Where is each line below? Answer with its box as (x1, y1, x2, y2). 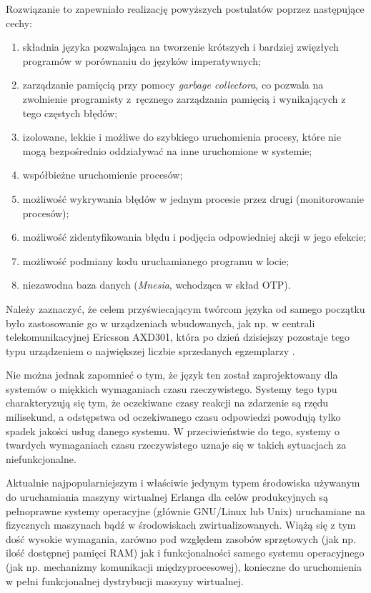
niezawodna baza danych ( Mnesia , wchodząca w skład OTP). (22, 277, 291, 292)
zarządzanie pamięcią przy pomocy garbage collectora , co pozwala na (22, 77, 324, 92)
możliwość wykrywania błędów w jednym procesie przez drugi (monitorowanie (22, 191, 364, 206)
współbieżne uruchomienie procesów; (22, 167, 183, 182)
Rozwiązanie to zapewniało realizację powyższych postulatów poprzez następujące (6, 1, 365, 16)
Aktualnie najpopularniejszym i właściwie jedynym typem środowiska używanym (6, 475, 360, 490)
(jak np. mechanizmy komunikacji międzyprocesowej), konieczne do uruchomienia (6, 559, 362, 574)
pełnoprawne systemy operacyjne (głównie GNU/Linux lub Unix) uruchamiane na (6, 503, 366, 518)
